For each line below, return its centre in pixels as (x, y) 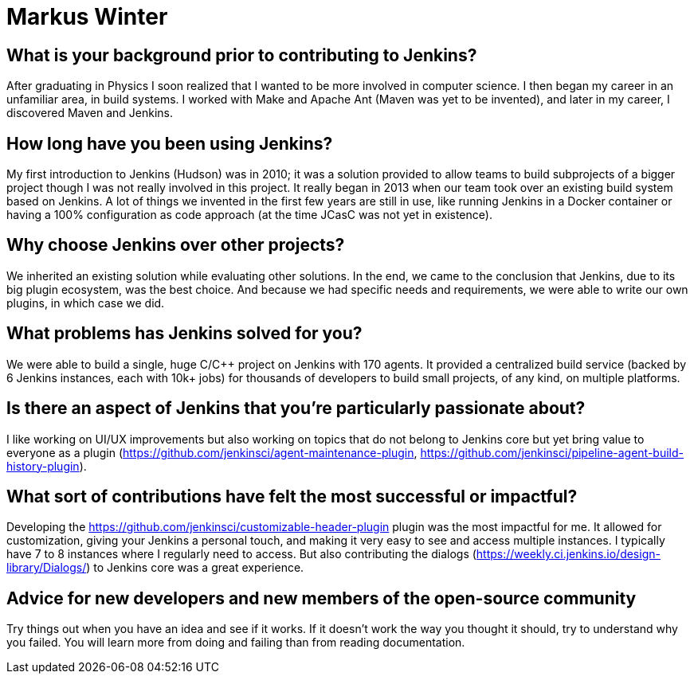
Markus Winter (87, 17)
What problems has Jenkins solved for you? (184, 334)
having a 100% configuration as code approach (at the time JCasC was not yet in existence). (249, 215)
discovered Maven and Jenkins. (90, 113)
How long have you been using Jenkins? (170, 143)
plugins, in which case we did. (86, 303)
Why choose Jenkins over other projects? (176, 245)
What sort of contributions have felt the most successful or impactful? (292, 496)
